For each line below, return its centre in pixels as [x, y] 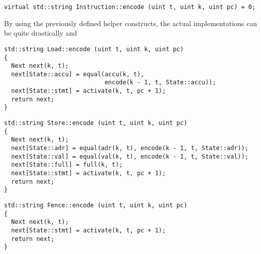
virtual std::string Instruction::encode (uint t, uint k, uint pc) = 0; [130, 7]
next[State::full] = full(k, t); [67, 165]
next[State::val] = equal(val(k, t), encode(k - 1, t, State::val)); [130, 156]
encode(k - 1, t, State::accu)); [160, 83]
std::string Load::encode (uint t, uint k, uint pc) [94, 49]
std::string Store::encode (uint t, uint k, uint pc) [96, 123]
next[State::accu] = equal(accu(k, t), [78, 74]
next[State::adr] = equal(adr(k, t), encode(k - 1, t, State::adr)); [130, 148]
